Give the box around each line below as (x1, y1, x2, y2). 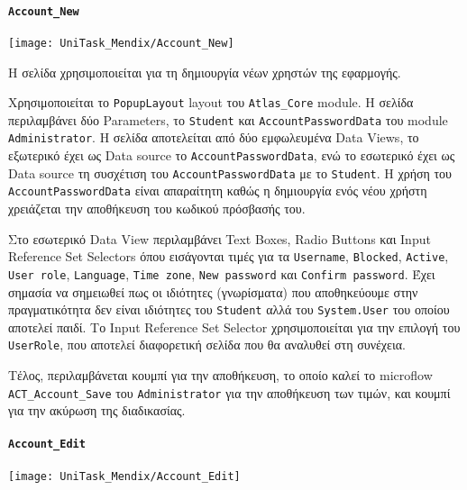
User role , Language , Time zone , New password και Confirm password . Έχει (8, 264, 435, 283)
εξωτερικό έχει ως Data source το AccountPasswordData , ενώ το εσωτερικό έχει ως (8, 146, 455, 165)
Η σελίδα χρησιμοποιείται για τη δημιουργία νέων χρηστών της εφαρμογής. (8, 62, 401, 81)
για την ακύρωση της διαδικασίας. (8, 401, 186, 420)
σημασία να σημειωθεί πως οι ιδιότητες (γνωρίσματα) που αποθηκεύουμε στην (8, 282, 418, 301)
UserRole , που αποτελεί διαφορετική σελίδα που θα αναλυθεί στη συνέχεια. (8, 335, 406, 354)
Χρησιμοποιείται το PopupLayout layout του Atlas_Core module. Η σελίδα (8, 93, 414, 112)
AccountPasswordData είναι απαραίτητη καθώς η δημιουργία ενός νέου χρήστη (8, 181, 427, 200)
